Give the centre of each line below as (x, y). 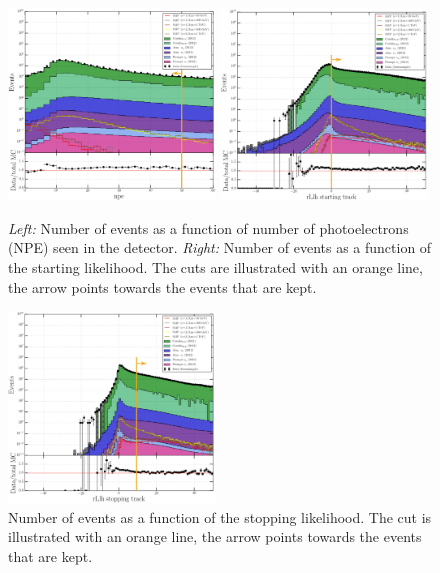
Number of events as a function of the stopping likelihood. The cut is (220, 516)
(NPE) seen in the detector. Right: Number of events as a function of (220, 247)
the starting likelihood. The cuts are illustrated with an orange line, (215, 266)
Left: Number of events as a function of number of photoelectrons (208, 227)
